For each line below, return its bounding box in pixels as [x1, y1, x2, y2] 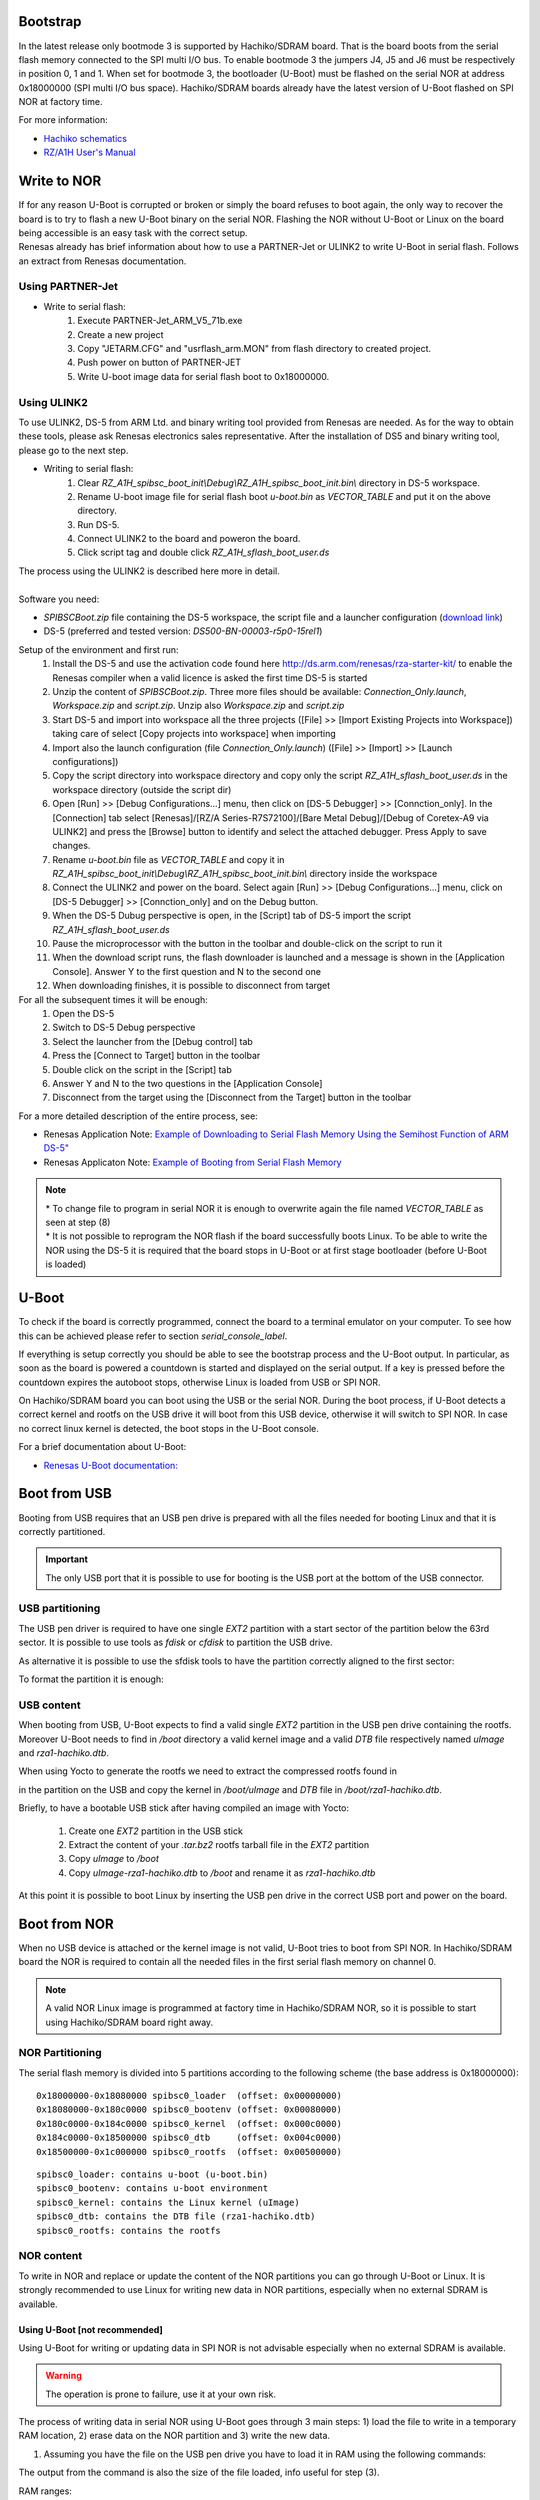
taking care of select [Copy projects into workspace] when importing [52, 728, 337, 740]
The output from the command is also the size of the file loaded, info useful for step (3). [18, 2466, 380, 2479]
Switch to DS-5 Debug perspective [52, 1021, 196, 1034]
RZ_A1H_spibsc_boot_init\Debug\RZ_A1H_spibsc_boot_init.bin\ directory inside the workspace [52, 868, 438, 880]
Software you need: [18, 593, 100, 605]
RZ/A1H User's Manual [43, 146, 136, 159]
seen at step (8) [45, 1216, 111, 1229]
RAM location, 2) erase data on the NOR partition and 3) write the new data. [18, 2430, 330, 2442]
